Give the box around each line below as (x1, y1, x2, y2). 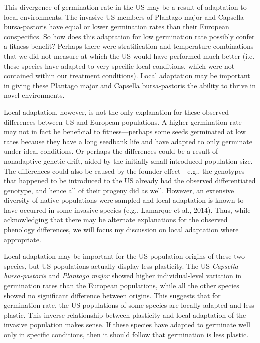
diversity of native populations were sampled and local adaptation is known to (4, 195, 244, 205)
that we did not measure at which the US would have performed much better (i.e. (4, 50, 255, 61)
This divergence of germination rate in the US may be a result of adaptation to (4, 2, 247, 12)
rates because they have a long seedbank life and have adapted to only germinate (4, 136, 252, 146)
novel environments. (4, 90, 65, 100)
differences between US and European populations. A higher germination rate (4, 116, 242, 127)
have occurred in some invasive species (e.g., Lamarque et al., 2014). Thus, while (4, 204, 251, 215)
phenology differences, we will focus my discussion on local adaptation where (4, 224, 239, 235)
